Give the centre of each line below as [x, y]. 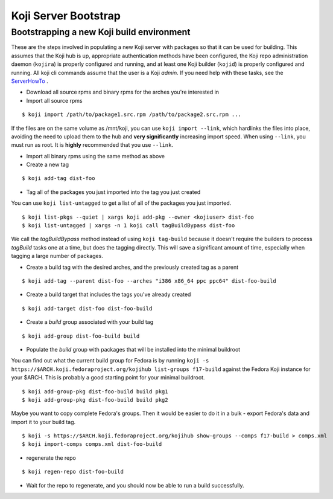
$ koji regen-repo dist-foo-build [73, 472]
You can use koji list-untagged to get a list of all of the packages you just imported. [121, 203]
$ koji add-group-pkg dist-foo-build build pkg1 [95, 391]
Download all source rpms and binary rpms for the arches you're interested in [123, 92]
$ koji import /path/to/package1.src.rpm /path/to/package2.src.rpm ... [132, 114]
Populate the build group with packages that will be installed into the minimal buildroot [133, 349]
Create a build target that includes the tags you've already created [109, 295]
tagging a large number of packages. [57, 256]
